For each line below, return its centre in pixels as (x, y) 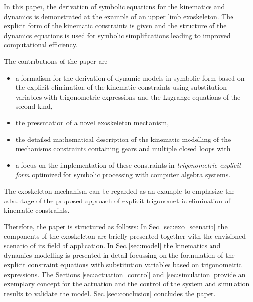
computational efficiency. (41, 45)
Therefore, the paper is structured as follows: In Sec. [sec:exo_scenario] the (116, 226)
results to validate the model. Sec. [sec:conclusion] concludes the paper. (110, 293)
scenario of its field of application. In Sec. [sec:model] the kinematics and (112, 245)
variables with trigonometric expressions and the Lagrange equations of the (128, 96)
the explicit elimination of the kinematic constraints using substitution (121, 87)
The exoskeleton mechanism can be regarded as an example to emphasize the (119, 191)
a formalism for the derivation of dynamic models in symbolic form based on (130, 77)
